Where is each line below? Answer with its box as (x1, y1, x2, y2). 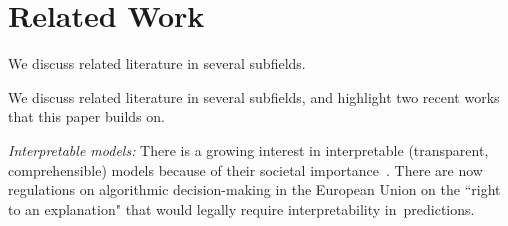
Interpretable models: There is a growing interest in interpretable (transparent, (8, 139, 489, 160)
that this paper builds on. (8, 106, 165, 127)
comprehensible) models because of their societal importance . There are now (8, 159, 483, 180)
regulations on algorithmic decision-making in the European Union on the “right (8, 179, 501, 200)
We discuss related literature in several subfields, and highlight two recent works (8, 86, 500, 107)
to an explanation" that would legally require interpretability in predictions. (8, 198, 475, 219)
